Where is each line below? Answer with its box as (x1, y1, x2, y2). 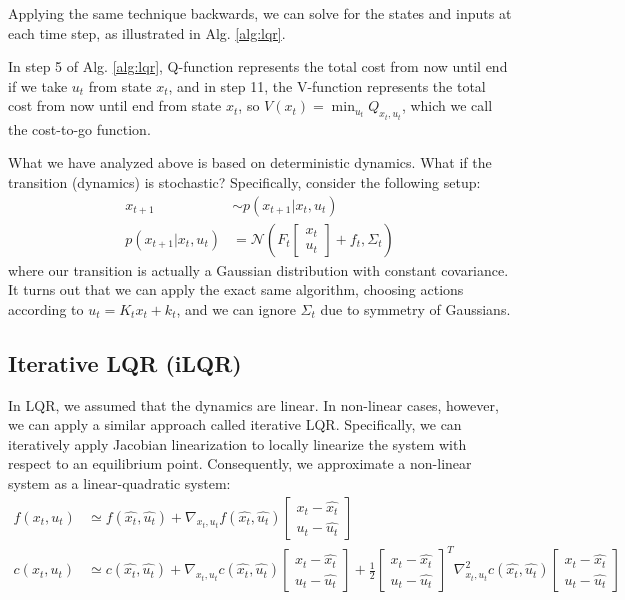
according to (8, 298, 84, 319)
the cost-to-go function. (8, 118, 151, 139)
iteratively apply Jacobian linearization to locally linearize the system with (8, 433, 467, 454)
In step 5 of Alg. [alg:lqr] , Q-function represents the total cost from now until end (8, 56, 508, 77)
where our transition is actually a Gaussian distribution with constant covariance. (8, 259, 509, 280)
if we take (8, 75, 68, 96)
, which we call (401, 95, 493, 116)
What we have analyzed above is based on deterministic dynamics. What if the (8, 152, 492, 173)
